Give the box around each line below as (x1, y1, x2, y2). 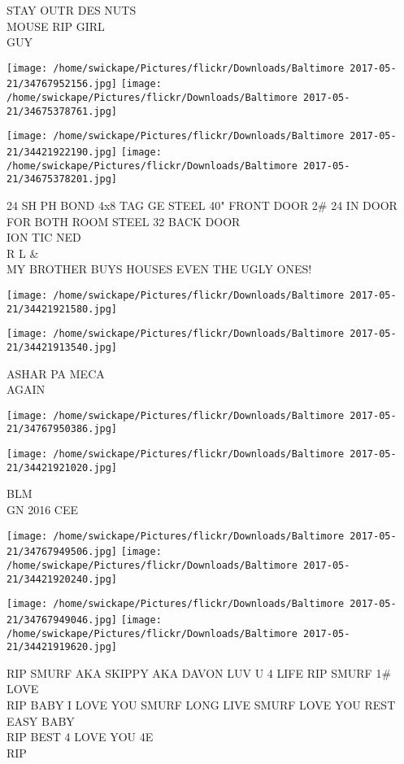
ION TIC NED (7, 229, 81, 246)
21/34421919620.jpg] (7, 641, 118, 653)
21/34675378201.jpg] (7, 173, 118, 186)
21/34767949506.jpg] (7, 546, 118, 558)
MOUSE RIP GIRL (7, 17, 105, 34)
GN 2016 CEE (7, 501, 78, 518)
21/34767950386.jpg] (7, 423, 118, 435)
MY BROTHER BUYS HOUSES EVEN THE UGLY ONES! (7, 260, 312, 277)
